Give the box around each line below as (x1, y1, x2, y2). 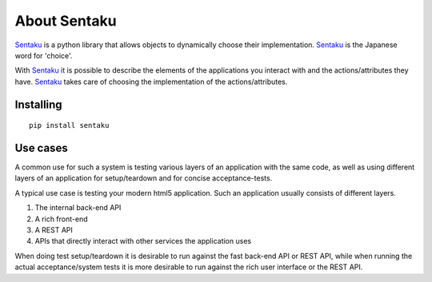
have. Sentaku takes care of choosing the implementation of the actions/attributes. (14, 77, 288, 86)
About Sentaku (14, 12, 117, 30)
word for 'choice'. (14, 50, 73, 60)
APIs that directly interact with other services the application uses (34, 236, 252, 246)
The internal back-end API (34, 203, 122, 212)
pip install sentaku (29, 121, 110, 130)
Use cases (14, 141, 68, 155)
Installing (14, 97, 63, 111)
